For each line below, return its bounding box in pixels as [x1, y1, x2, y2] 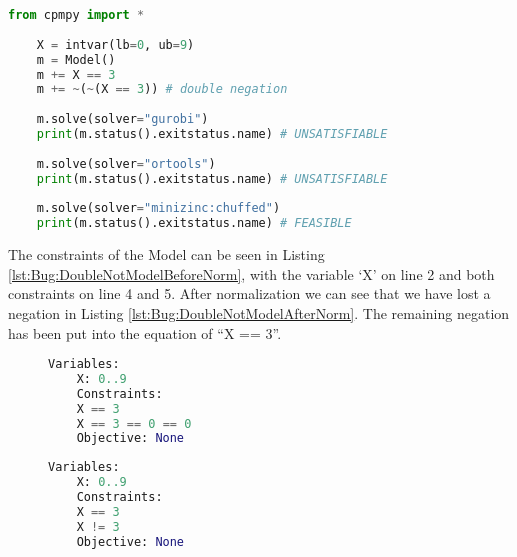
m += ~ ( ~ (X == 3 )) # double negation [36, 82, 288, 97]
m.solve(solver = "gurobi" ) [36, 112, 209, 127]
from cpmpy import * [8, 8, 145, 22]
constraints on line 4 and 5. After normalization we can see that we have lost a [8, 283, 491, 304]
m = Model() [36, 52, 116, 67]
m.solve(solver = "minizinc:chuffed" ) [36, 201, 281, 216]
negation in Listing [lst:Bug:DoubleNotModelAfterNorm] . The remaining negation [8, 302, 510, 323]
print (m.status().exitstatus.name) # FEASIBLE [36, 216, 352, 231]
